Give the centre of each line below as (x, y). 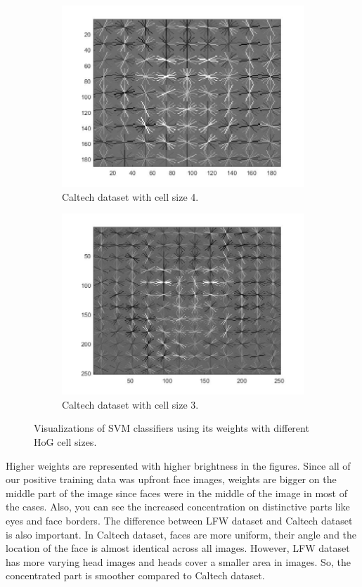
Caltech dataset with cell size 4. (130, 196)
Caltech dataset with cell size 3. (130, 404)
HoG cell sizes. (65, 441)
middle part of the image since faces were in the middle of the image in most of (176, 493)
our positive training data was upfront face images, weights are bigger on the (171, 479)
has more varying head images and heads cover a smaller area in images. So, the (178, 561)
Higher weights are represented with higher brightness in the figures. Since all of (178, 465)
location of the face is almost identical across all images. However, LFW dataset (178, 548)
